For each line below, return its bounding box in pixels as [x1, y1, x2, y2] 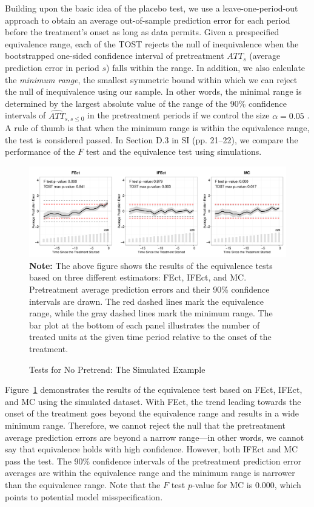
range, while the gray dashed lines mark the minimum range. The [29, 307, 273, 319]
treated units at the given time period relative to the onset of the [29, 330, 272, 343]
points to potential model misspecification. [5, 490, 163, 503]
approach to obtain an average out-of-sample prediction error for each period [5, 13, 290, 26]
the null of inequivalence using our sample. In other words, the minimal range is [5, 85, 302, 98]
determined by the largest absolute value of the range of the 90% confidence [5, 97, 287, 109]
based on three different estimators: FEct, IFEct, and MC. [29, 271, 247, 284]
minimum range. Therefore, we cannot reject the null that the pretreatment [5, 418, 286, 431]
